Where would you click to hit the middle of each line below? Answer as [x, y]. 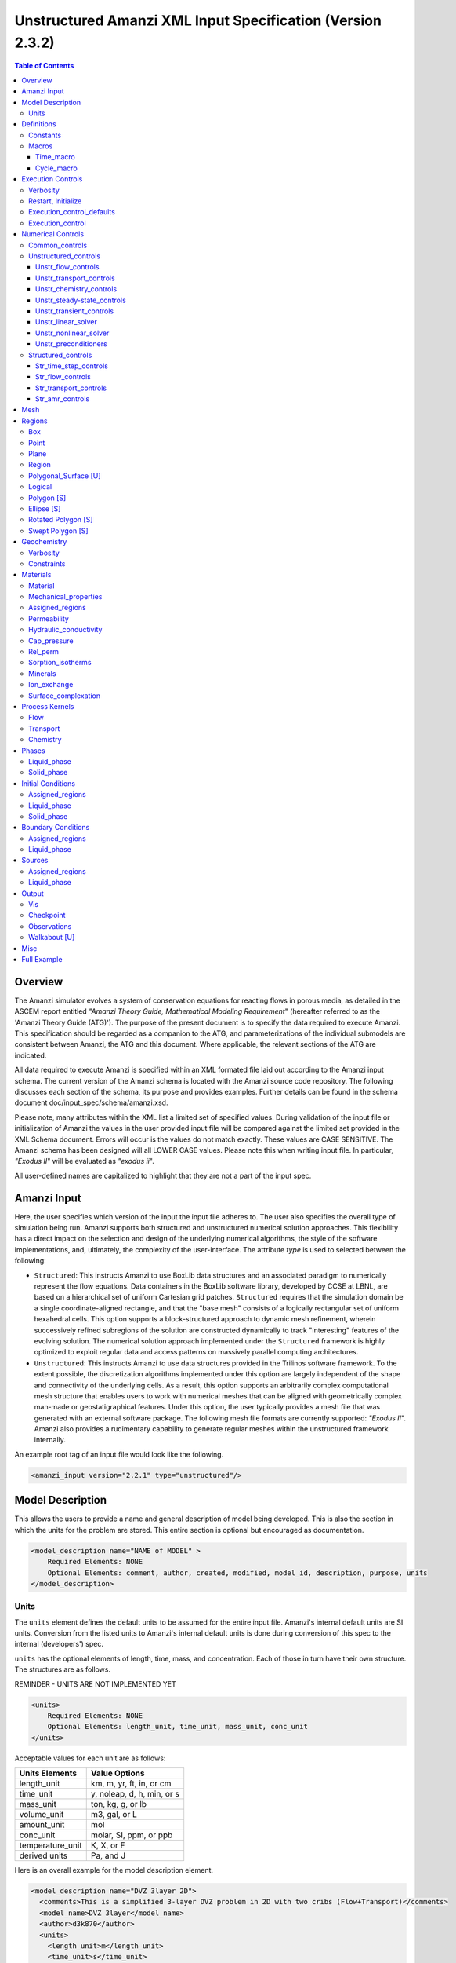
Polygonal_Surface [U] [65, 476]
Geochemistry [44, 542]
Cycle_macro [56, 168]
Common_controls [58, 245]
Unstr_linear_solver [66, 322]
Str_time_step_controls [72, 366]
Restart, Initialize [55, 201]
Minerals [42, 673]
